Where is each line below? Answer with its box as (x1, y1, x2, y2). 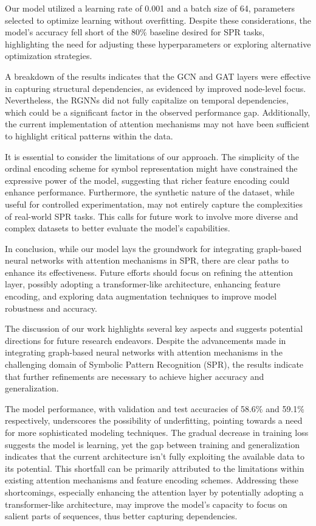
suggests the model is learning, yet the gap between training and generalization (5, 438, 300, 451)
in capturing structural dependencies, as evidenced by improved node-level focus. (5, 82, 306, 94)
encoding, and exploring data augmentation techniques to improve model (5, 290, 277, 303)
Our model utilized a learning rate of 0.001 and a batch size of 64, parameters (5, 2, 295, 14)
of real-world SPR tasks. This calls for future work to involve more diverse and (5, 209, 298, 222)
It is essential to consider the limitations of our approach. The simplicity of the (5, 150, 299, 163)
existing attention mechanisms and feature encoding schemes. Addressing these (5, 474, 298, 486)
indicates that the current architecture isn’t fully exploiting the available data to (5, 450, 305, 463)
